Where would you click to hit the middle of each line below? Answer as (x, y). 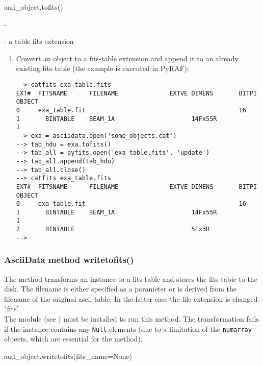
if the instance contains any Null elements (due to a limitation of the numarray (128, 328)
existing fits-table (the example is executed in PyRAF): (102, 68)
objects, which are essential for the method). (73, 339)
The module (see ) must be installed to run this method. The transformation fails (131, 319)
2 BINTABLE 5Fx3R (113, 229)
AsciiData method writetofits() (69, 260)
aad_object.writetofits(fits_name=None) (68, 356)
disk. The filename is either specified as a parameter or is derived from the (120, 289)
